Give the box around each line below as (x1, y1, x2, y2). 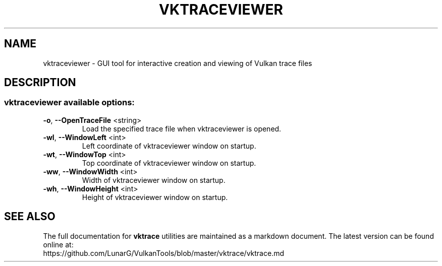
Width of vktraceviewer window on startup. (82, 175, 226, 184)
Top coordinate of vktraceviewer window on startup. (82, 158, 256, 167)
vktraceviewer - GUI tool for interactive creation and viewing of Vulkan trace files (43, 58, 312, 68)
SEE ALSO (4, 210, 56, 223)
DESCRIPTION (4, 76, 76, 89)
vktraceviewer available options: (4, 97, 135, 108)
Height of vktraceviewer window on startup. (82, 192, 228, 202)
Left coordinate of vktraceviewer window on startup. (82, 141, 256, 150)
